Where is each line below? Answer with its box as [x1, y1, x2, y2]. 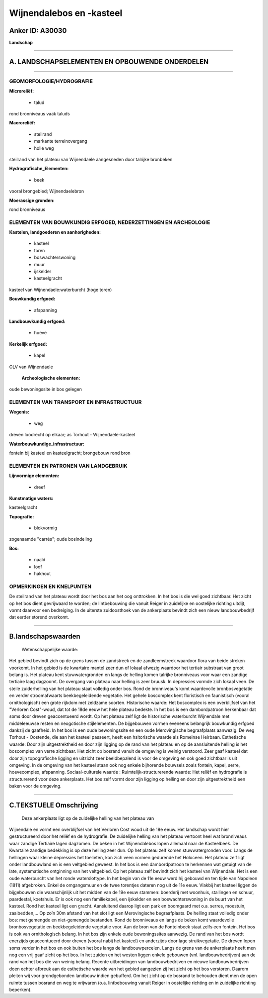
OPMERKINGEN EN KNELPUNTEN [9, 583, 92, 590]
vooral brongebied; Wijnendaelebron [9, 188, 84, 194]
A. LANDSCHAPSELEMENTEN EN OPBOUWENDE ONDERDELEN [9, 57, 209, 66]
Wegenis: [9, 409, 30, 415]
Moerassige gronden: [9, 197, 55, 203]
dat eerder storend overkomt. [9, 614, 69, 620]
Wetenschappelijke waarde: [21, 646, 78, 652]
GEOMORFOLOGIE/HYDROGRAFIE [9, 78, 93, 85]
